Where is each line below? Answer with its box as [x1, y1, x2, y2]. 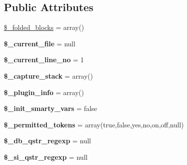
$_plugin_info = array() [4, 87, 84, 97]
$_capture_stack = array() [4, 70, 93, 81]
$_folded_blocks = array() [4, 22, 84, 32]
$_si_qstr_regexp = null [4, 151, 88, 162]
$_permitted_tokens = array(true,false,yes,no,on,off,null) [4, 119, 184, 129]
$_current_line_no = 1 [4, 55, 84, 65]
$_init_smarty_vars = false [4, 103, 97, 113]
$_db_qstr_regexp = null [4, 136, 91, 146]
